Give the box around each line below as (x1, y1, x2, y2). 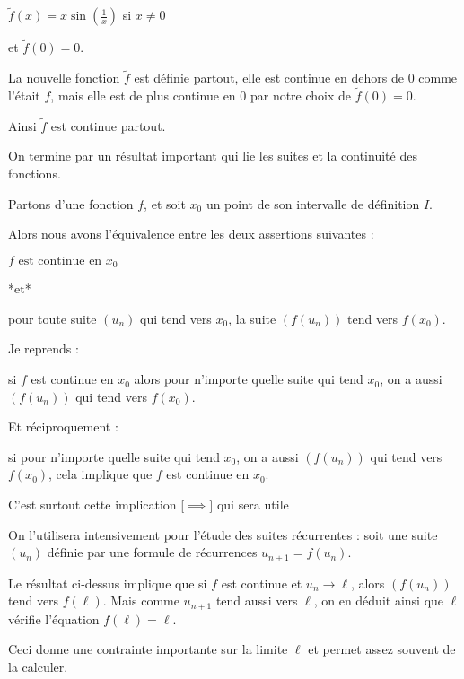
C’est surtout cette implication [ (8, 495, 185, 514)
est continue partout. (50, 116, 166, 135)
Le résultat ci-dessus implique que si (8, 573, 207, 592)
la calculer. (8, 657, 68, 675)
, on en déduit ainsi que (313, 591, 444, 610)
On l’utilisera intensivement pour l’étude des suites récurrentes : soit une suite (8, 525, 438, 544)
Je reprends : (8, 339, 79, 358)
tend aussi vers (215, 591, 298, 610)
